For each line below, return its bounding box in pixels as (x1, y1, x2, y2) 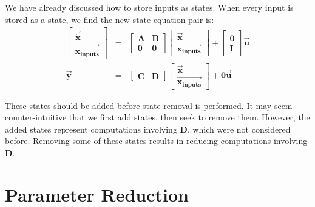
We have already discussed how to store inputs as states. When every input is (5, 1, 294, 13)
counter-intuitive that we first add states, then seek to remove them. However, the (5, 111, 310, 123)
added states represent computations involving (5, 122, 177, 135)
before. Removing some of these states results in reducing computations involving (5, 134, 308, 147)
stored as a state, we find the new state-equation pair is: (5, 13, 214, 25)
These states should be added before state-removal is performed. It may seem (5, 99, 293, 111)
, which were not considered (187, 122, 291, 135)
